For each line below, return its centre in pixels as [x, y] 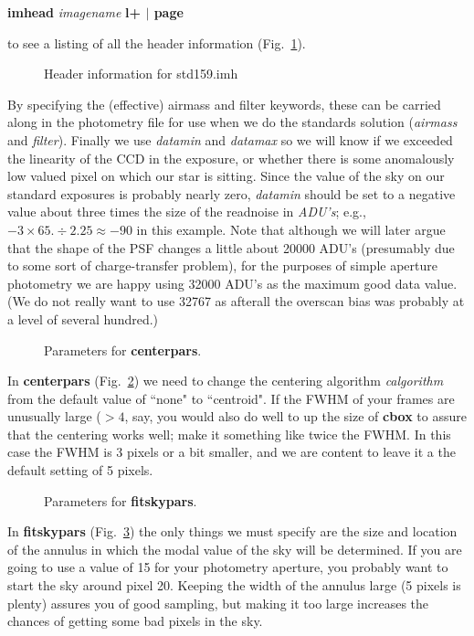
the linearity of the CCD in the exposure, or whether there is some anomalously [231, 158]
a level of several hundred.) [83, 318]
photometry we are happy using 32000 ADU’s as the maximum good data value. [232, 283]
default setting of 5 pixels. [80, 470]
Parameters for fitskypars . [121, 500]
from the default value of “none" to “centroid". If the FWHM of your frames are [231, 398]
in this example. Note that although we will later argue [291, 229]
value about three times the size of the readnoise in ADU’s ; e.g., [187, 212]
